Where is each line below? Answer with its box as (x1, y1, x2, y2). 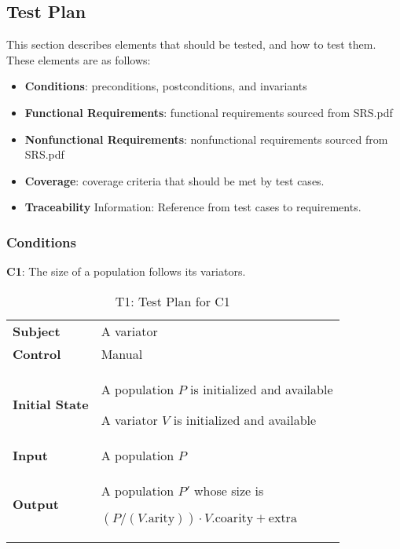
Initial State (13, 395, 89, 414)
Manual (101, 344, 143, 363)
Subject (13, 321, 61, 340)
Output (13, 494, 59, 513)
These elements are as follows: (6, 51, 151, 68)
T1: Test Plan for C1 (115, 291, 230, 310)
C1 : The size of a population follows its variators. (6, 263, 246, 280)
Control (13, 344, 61, 363)
